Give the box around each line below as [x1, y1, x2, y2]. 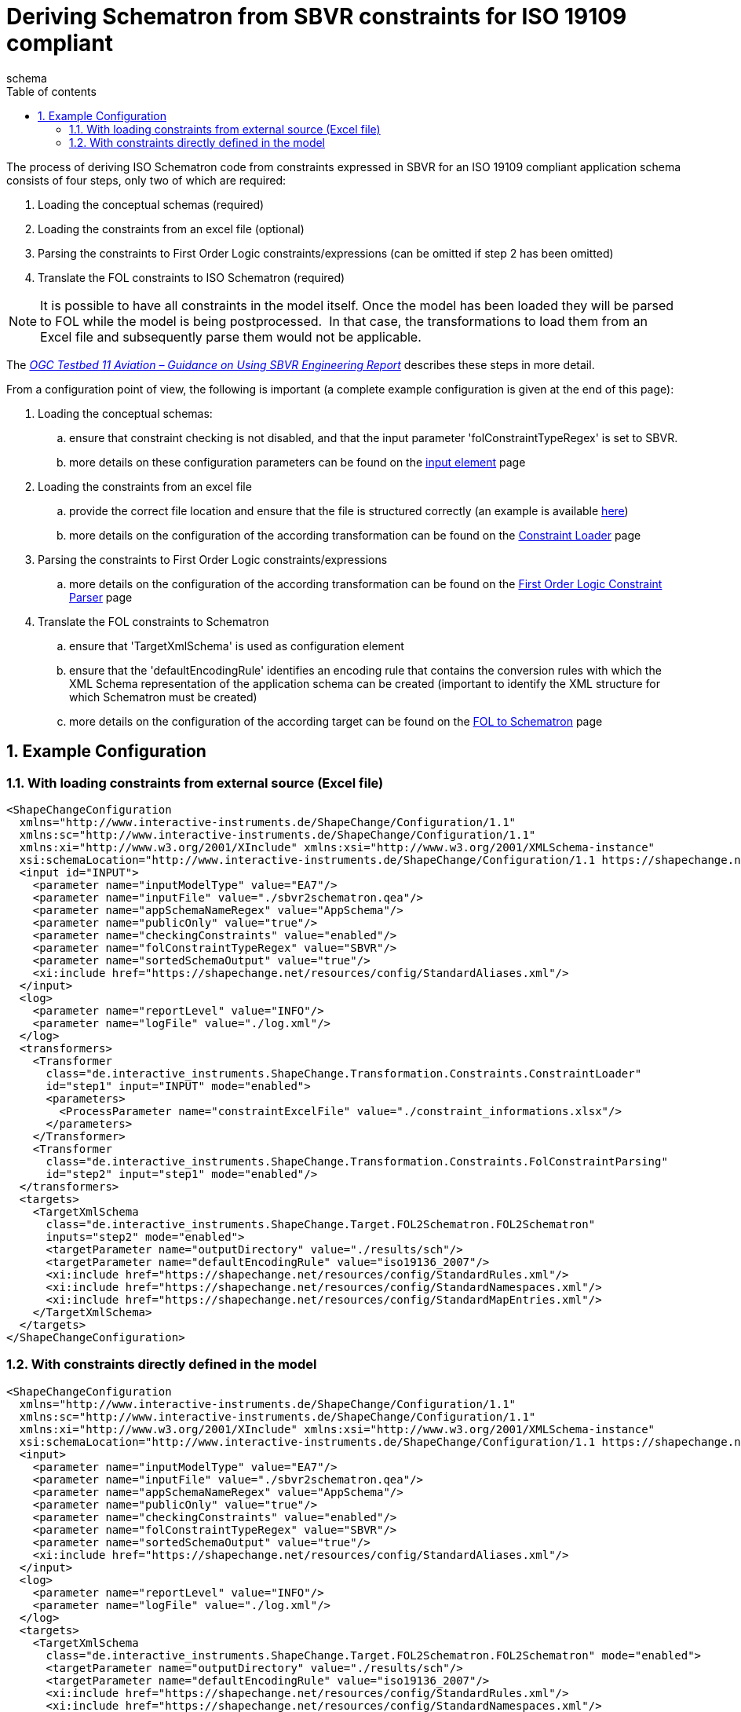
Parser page [69, 590, 133, 604]
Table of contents [6, 84, 97, 98]
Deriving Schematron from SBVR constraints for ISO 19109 [6, 3, 627, 30]
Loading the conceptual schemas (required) [38, 197, 265, 211]
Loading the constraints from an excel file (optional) [38, 221, 305, 236]
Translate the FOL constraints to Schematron [38, 614, 269, 628]
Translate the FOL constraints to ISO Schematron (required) [38, 270, 345, 284]
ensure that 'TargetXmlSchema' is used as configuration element [69, 638, 404, 653]
